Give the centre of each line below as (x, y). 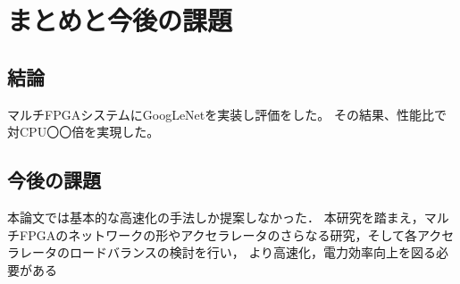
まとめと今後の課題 (120, 20)
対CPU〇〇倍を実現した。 (84, 132)
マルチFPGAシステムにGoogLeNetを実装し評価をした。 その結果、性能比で (227, 114)
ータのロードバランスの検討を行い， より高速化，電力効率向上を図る (234, 252)
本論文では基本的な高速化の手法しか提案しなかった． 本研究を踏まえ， (216, 217)
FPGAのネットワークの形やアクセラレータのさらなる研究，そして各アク (230, 234)
